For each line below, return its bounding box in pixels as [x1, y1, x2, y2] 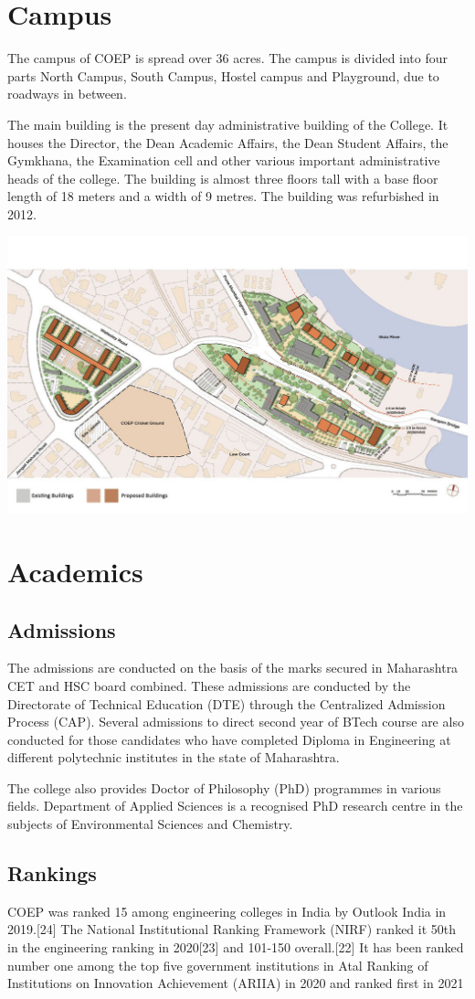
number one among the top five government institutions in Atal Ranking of [7, 955, 428, 974]
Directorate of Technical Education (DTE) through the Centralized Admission [7, 694, 446, 713]
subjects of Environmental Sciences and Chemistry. [7, 814, 293, 834]
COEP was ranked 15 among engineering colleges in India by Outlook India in [7, 901, 447, 920]
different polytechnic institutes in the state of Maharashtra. [7, 748, 340, 767]
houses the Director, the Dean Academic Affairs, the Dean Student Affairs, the [7, 133, 449, 152]
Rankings [7, 859, 97, 887]
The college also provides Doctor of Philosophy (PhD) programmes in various [7, 778, 441, 797]
